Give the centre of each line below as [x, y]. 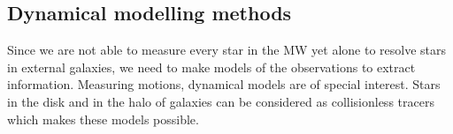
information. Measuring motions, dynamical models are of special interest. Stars [224, 84]
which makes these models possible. [103, 119]
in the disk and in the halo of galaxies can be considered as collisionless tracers [221, 101]
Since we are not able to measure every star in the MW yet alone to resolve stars [226, 50]
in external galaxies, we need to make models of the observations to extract [211, 67]
